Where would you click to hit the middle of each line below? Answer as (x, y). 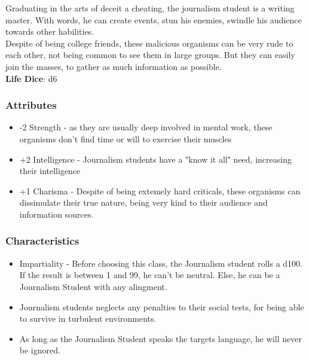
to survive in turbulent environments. (88, 318)
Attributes (31, 105)
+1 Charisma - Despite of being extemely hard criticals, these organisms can (160, 190)
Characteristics (42, 241)
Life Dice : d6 (31, 78)
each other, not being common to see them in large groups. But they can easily (150, 55)
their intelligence (50, 171)
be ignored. (40, 350)
